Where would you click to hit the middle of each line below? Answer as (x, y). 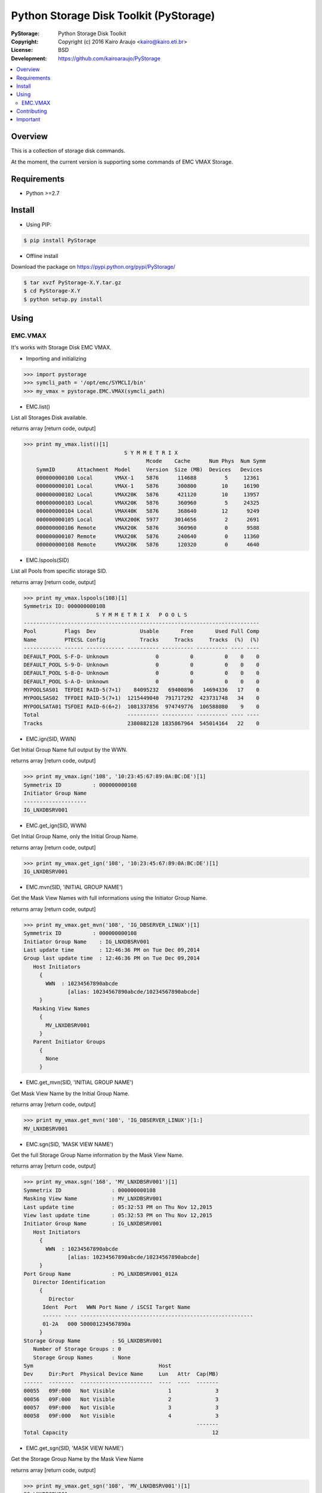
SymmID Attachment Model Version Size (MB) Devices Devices (149, 469)
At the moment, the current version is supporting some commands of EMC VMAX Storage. (122, 162)
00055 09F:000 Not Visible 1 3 (121, 1391)
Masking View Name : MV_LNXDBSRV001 (93, 1199)
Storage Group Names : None (82, 1357)
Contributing (32, 111)
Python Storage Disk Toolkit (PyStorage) (113, 16)
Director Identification (69, 1282)
